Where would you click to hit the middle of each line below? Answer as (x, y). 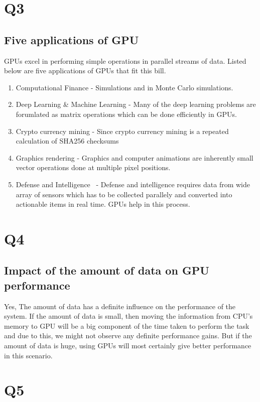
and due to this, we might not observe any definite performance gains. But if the (128, 336)
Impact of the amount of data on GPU (107, 270)
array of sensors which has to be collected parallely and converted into (124, 194)
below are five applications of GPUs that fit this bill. (85, 71)
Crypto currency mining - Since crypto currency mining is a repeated (122, 131)
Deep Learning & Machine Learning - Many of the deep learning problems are (136, 104)
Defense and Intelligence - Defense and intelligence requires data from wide (133, 184)
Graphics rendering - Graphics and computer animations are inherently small (135, 157)
